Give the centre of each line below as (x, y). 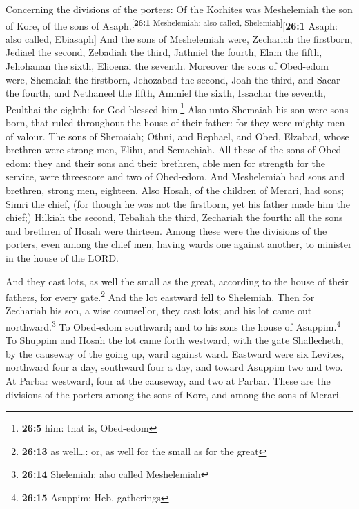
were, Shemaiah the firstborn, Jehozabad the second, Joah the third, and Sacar (173, 79)
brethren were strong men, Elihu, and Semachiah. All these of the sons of (161, 150)
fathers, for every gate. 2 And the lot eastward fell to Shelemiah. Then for (160, 296)
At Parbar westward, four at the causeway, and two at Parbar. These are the (168, 381)
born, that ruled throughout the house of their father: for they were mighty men (175, 123)
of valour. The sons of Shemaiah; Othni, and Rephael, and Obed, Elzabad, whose (177, 136)
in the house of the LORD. (62, 258)
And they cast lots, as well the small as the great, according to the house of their (177, 281)
